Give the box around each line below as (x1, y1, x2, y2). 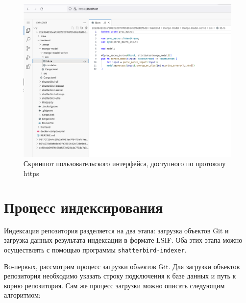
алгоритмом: (4, 290, 41, 300)
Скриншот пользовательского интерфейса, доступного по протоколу (24, 158, 226, 169)
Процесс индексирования (4, 197, 163, 217)
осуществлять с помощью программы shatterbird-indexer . (4, 244, 187, 254)
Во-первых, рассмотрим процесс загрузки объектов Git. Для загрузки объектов (4, 261, 240, 271)
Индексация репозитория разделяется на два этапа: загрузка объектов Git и (4, 225, 229, 235)
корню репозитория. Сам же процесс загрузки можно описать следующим (4, 280, 225, 290)
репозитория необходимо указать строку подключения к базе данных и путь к (4, 271, 236, 281)
